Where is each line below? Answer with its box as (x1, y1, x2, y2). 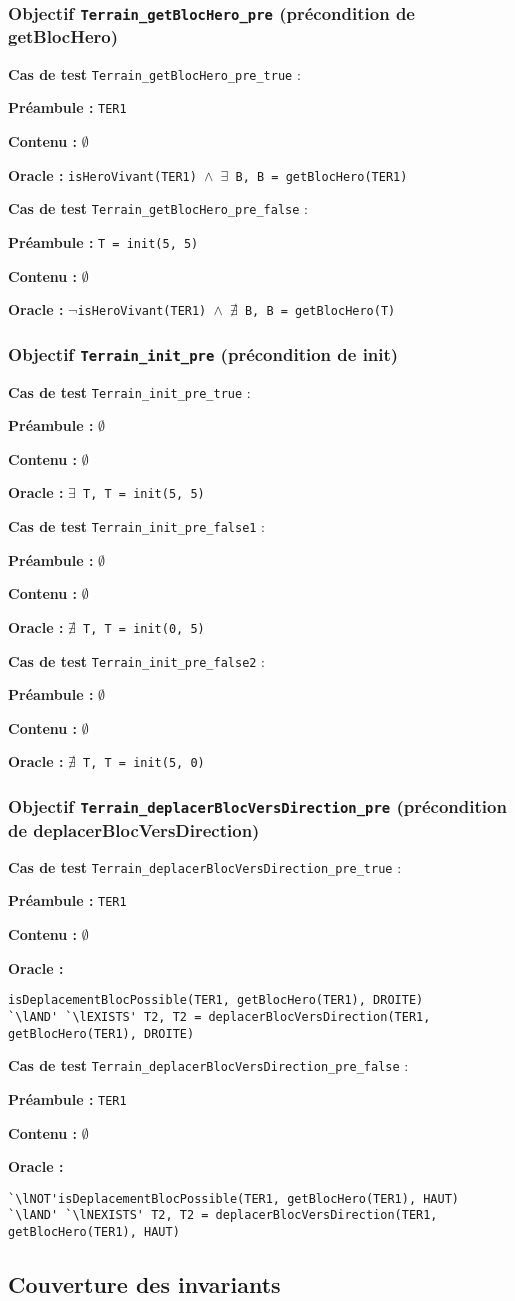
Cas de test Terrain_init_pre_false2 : (8, 650, 266, 671)
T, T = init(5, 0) (83, 756, 205, 771)
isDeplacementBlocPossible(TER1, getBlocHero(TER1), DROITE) (8, 993, 424, 1008)
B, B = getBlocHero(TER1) (235, 169, 408, 184)
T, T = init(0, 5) (83, 621, 205, 636)
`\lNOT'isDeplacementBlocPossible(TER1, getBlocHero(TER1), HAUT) (8, 1191, 460, 1206)
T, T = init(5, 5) (83, 487, 205, 502)
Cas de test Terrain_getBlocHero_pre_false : (8, 198, 308, 219)
